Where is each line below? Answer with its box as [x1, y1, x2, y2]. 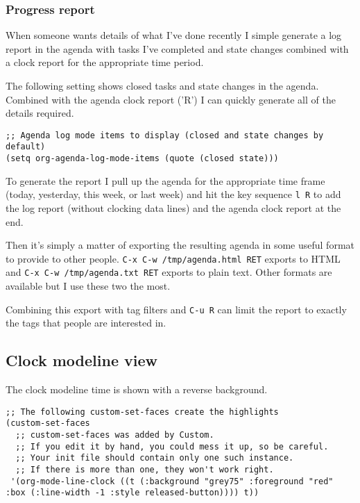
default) [6, 142, 46, 152]
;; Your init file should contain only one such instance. [15, 453, 294, 463]
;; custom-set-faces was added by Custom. [15, 430, 214, 440]
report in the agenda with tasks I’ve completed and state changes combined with [6, 41, 349, 56]
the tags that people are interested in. [6, 315, 166, 330]
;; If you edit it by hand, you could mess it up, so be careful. [15, 441, 329, 452]
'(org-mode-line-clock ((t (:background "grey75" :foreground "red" [10, 476, 334, 486]
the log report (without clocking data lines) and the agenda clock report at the [6, 201, 341, 215]
